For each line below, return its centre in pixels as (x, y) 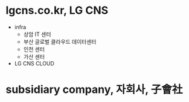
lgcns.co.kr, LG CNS (57, 10)
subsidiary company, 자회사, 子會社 (94, 90)
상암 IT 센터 (37, 34)
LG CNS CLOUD (34, 63)
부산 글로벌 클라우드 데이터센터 (60, 41)
